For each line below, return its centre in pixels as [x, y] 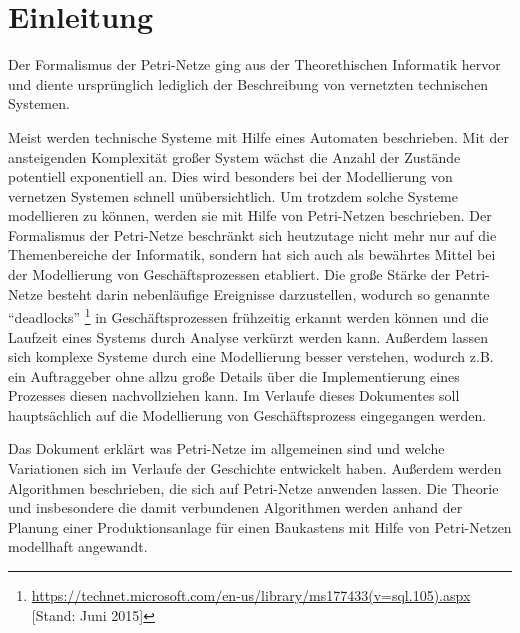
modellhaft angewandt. [78, 546]
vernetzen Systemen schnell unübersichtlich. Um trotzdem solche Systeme [233, 195]
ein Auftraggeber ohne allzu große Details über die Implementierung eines [234, 375]
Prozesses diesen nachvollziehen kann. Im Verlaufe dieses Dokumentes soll [234, 395]
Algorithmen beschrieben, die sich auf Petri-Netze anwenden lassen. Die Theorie [253, 487]
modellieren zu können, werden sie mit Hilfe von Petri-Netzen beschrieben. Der [250, 215]
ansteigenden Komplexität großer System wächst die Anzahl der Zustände [234, 156]
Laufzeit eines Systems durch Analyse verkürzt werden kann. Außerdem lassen [248, 336]
